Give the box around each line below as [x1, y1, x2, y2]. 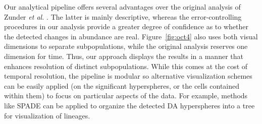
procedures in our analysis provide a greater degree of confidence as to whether [4, 21, 248, 32]
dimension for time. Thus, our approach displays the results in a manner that [4, 50, 243, 61]
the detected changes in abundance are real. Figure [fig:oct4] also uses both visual [4, 31, 258, 41]
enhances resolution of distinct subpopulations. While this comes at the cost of [4, 60, 248, 71]
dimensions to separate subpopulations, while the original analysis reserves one [4, 41, 248, 51]
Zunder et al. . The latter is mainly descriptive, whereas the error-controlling [4, 11, 242, 22]
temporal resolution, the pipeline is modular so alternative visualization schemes [4, 71, 252, 81]
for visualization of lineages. [4, 110, 90, 120]
